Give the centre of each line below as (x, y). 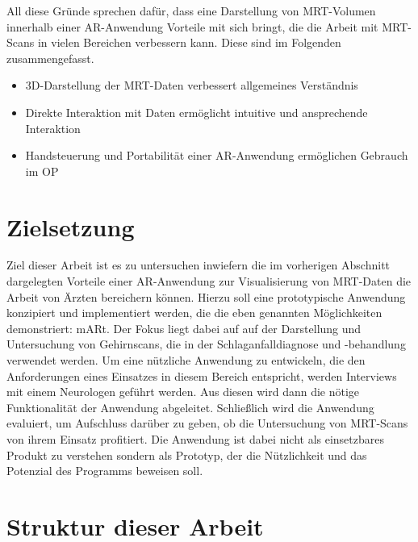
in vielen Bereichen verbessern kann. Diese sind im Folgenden (189, 42)
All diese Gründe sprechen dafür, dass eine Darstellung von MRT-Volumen (191, 10)
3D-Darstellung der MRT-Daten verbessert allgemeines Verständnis (192, 85)
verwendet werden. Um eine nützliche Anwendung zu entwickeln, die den (186, 360)
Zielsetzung (71, 226)
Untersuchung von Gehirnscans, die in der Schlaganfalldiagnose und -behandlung (206, 344)
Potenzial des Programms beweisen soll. (105, 471)
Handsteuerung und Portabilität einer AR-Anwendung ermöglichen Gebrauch (217, 155)
